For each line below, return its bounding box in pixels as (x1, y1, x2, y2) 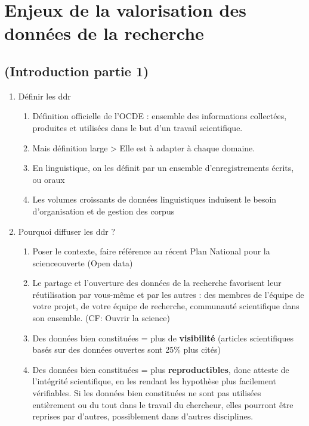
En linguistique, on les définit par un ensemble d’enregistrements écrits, (32, 161, 294, 174)
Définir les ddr (18, 89, 71, 102)
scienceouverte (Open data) (32, 256, 133, 269)
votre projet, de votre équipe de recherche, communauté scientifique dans (32, 300, 299, 312)
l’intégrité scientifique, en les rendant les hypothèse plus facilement (32, 375, 276, 387)
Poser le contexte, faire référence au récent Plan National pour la (32, 245, 270, 257)
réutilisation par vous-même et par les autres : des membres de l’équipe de (32, 288, 304, 300)
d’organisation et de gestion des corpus (32, 204, 175, 217)
